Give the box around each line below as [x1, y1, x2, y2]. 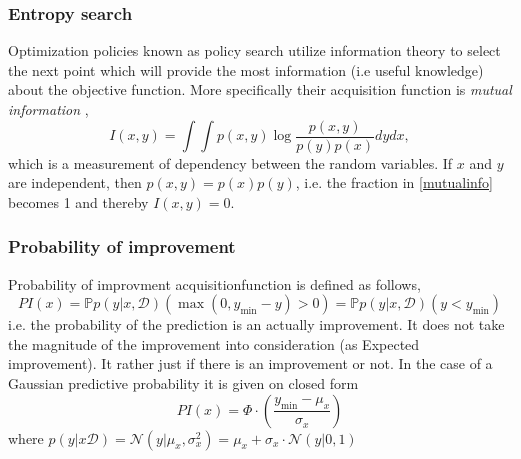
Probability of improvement [8, 234, 236, 259]
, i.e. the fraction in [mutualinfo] [295, 172, 493, 193]
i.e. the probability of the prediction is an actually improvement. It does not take [8, 314, 505, 335]
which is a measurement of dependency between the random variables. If [8, 152, 453, 173]
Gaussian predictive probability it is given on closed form [8, 373, 359, 394]
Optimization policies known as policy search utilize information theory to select [8, 40, 501, 61]
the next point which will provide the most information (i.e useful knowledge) [8, 59, 484, 80]
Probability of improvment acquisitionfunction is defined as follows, [8, 273, 421, 294]
